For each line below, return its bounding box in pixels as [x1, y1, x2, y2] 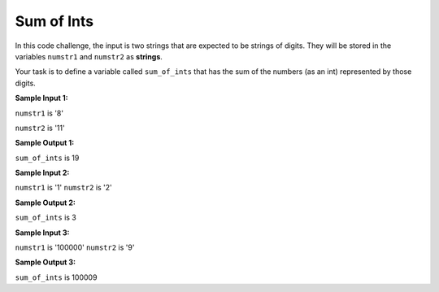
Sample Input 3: [15, 228, 70, 238]
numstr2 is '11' [15, 123, 65, 133]
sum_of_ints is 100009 [15, 272, 98, 282]
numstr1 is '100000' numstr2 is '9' [15, 242, 135, 252]
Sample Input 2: [15, 168, 70, 178]
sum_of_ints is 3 [15, 212, 77, 223]
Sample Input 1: [15, 94, 68, 103]
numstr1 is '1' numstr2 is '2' [15, 183, 113, 193]
